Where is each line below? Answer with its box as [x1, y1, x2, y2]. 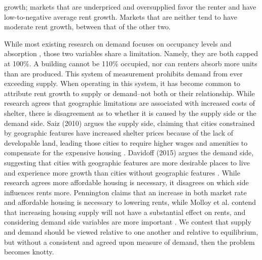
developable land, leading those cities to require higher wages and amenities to [4, 137, 248, 148]
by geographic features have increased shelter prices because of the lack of [4, 127, 234, 138]
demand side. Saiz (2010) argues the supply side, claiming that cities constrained [4, 117, 255, 128]
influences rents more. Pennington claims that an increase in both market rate [4, 187, 247, 197]
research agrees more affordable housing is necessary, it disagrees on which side [4, 177, 249, 188]
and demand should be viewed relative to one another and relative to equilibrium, [4, 227, 258, 237]
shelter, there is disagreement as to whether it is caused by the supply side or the [4, 107, 256, 118]
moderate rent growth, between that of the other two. [4, 21, 171, 32]
